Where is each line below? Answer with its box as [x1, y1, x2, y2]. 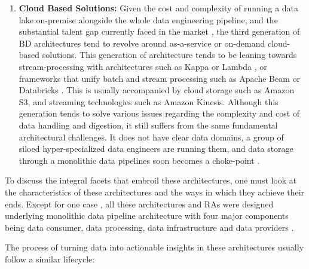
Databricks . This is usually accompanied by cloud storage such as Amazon [19, 84, 295, 96]
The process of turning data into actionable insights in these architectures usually [5, 241, 304, 253]
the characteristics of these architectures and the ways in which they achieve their [5, 185, 305, 198]
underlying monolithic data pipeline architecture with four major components [5, 209, 289, 222]
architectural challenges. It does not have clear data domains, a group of [19, 130, 284, 143]
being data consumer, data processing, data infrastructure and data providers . [5, 221, 294, 233]
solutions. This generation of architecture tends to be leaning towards [42, 48, 297, 61]
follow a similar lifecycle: [5, 252, 95, 265]
